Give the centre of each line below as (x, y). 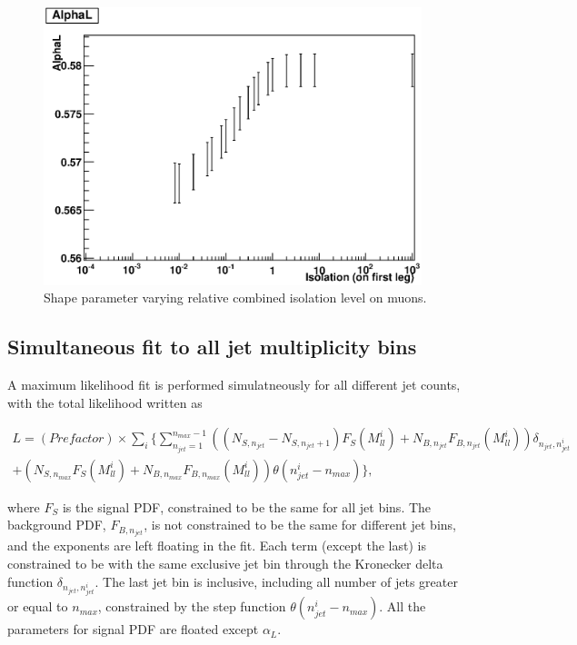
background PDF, (57, 525)
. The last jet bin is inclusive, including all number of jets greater (276, 581)
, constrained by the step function (192, 606)
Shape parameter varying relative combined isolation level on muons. (235, 298)
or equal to (38, 606)
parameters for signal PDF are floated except (133, 629)
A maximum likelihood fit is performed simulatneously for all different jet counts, (234, 385)
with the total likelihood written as (105, 402)
